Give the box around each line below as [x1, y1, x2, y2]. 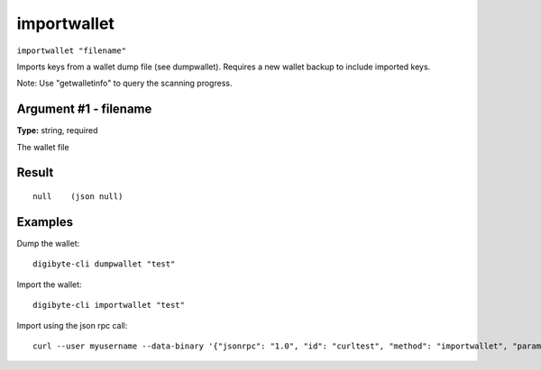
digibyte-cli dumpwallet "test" [32, 259, 176, 269]
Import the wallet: [16, 279, 82, 290]
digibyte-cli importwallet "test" [32, 300, 185, 311]
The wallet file [16, 141, 69, 152]
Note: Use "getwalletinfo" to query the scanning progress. [16, 77, 233, 89]
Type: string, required [16, 125, 98, 136]
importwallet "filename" [16, 45, 126, 56]
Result [16, 165, 54, 180]
